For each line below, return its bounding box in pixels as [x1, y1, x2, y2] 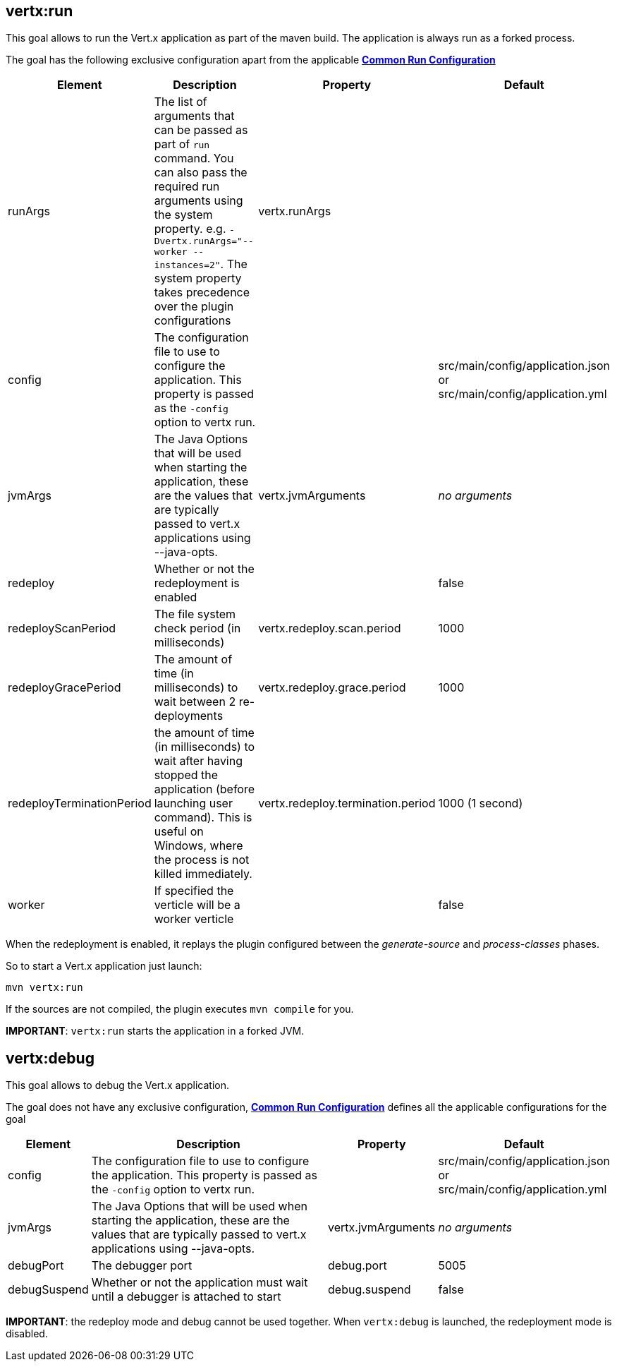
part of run [154, 137, 210, 152]
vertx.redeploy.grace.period [258, 680, 406, 695]
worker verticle [154, 912, 234, 927]
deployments [154, 709, 224, 723]
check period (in [154, 621, 241, 636]
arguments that [154, 109, 235, 124]
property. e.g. [154, 222, 226, 236]
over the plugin [154, 299, 234, 314]
